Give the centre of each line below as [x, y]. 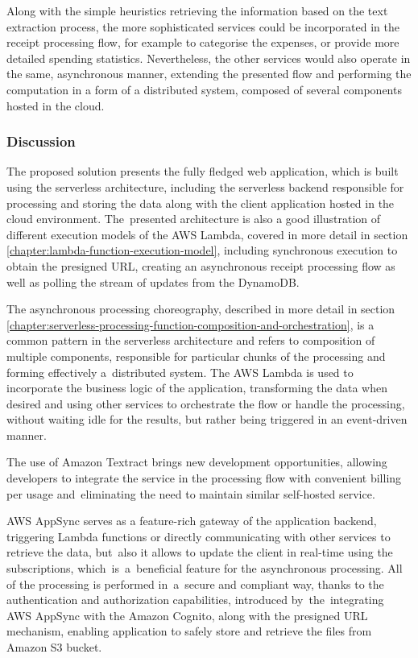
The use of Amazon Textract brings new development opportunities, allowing [197, 462]
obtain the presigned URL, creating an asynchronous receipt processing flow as [201, 265]
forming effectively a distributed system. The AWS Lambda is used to [180, 372]
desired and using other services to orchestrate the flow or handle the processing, [206, 403]
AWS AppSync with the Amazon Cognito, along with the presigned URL [187, 615]
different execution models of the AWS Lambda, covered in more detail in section [207, 234]
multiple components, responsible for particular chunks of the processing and [196, 356]
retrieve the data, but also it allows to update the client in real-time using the [200, 552]
